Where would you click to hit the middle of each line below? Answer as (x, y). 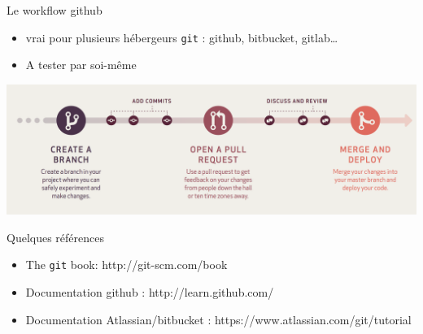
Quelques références (55, 237)
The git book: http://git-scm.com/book (126, 265)
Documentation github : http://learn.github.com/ (150, 292)
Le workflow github (55, 10)
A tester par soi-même (81, 65)
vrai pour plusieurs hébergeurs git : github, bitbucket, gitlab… (182, 37)
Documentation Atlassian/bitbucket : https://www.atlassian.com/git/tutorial (218, 319)
